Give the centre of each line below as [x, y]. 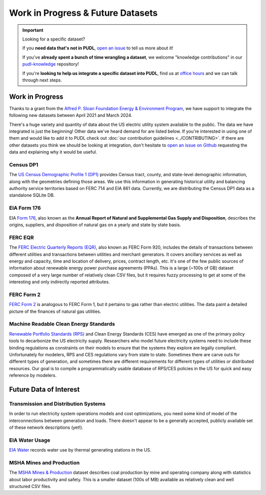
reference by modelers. [33, 376]
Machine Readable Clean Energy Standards [62, 324]
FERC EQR [21, 237]
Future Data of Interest [44, 389]
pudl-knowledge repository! [50, 64]
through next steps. [42, 80]
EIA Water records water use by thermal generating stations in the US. [80, 450]
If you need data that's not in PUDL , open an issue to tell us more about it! [98, 48]
